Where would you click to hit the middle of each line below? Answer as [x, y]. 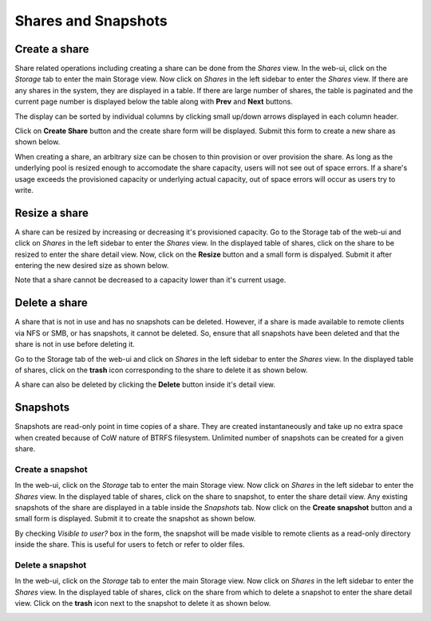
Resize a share [52, 212]
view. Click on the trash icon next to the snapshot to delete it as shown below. [143, 603]
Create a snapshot [51, 469]
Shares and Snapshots [91, 21]
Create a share [52, 49]
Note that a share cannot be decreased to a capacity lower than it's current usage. [150, 280]
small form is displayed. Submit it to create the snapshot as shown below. [135, 519]
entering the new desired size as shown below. [92, 265]
